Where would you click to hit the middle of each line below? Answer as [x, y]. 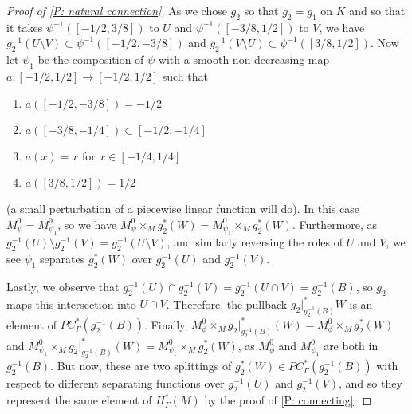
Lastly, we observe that [63, 286]
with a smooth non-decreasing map [244, 59]
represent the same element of [79, 400]
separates [63, 258]
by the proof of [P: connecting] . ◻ [288, 400]
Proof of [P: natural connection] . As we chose [117, 10]
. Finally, [166, 324]
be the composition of [91, 59]
